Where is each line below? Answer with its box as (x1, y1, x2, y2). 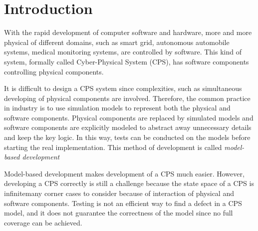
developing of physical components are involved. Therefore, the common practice (4, 92, 251, 103)
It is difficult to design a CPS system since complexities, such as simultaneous (4, 83, 242, 93)
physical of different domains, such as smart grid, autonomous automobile (4, 36, 230, 47)
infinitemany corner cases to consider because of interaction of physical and (4, 188, 234, 198)
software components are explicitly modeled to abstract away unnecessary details (4, 122, 252, 132)
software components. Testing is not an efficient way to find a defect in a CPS (4, 197, 242, 208)
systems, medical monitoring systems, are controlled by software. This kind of (4, 46, 242, 57)
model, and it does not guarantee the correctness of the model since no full (4, 207, 233, 218)
